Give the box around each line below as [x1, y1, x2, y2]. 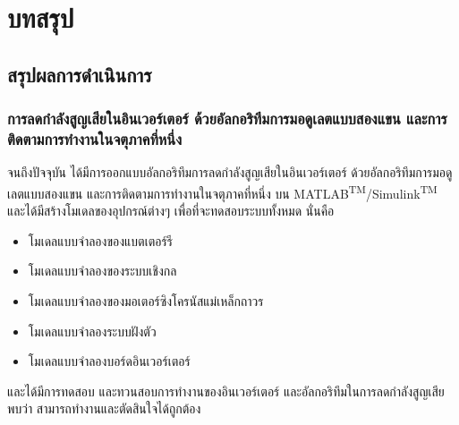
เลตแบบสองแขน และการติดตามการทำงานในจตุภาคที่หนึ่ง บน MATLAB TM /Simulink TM [7, 181, 438, 202]
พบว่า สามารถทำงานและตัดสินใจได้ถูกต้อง [7, 399, 201, 418]
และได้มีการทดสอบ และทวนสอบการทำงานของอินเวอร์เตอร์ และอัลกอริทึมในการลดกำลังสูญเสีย [7, 381, 445, 400]
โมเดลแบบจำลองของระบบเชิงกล [28, 261, 177, 280]
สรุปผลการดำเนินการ [7, 60, 152, 88]
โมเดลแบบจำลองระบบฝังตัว [28, 321, 157, 340]
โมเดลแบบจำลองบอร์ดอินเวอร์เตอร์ [28, 352, 191, 370]
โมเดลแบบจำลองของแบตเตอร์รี [28, 231, 173, 250]
